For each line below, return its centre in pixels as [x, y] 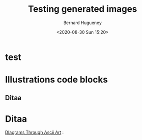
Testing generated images [83, 9]
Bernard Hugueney [83, 23]
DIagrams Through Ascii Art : [34, 132]
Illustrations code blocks [57, 80]
